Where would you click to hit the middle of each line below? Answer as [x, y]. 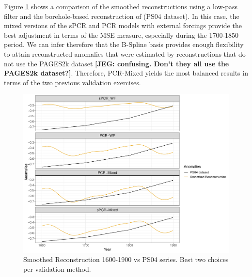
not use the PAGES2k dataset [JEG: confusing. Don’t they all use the [117, 63]
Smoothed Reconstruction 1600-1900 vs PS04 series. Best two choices [126, 259]
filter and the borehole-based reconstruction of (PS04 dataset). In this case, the [122, 16]
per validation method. [57, 269]
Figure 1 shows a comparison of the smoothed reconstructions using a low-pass [121, 6]
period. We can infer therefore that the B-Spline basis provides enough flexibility [124, 44]
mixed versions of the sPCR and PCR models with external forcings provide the [123, 25]
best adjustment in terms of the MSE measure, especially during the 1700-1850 [121, 35]
